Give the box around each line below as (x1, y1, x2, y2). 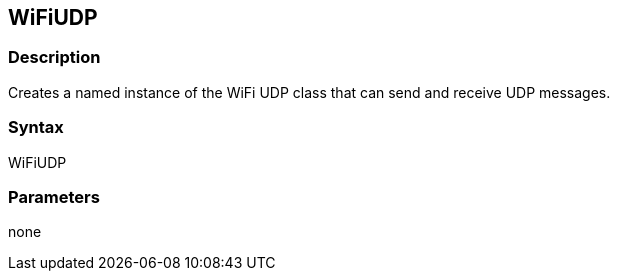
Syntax (8, 117, 64, 138)
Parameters (8, 186, 100, 207)
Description (8, 47, 101, 68)
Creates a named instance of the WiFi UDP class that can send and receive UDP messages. (8, 83, 611, 101)
